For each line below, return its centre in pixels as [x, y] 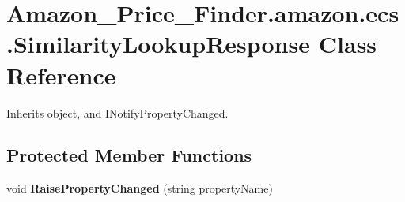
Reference [61, 75]
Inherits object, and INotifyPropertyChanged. [117, 112]
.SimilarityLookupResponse [159, 44]
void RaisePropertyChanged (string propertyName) [140, 188]
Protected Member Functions [129, 155]
